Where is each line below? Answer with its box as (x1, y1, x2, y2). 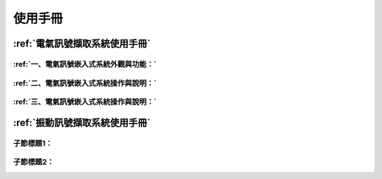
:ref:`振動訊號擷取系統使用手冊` (13, 117, 151, 129)
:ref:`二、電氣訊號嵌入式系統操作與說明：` (13, 78, 157, 88)
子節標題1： (13, 138, 53, 148)
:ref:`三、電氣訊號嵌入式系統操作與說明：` (13, 97, 157, 107)
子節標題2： (13, 157, 54, 167)
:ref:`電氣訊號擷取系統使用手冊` (13, 37, 151, 50)
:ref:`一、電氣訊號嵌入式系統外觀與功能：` (13, 59, 157, 69)
